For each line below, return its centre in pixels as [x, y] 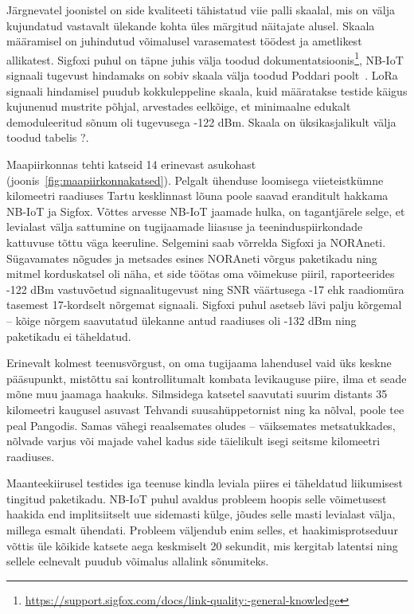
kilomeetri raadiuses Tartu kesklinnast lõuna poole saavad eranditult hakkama [197, 196]
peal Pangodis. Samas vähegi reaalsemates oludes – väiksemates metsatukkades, [201, 425]
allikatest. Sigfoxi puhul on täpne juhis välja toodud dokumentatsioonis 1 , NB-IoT [205, 58]
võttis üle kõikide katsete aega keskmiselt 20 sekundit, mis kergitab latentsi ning [202, 545]
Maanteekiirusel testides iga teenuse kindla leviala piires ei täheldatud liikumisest [205, 483]
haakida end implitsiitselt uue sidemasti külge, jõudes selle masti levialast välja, [201, 514]
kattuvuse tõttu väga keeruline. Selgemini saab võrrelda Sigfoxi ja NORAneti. [196, 242]
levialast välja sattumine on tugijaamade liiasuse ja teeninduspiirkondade [185, 227]
